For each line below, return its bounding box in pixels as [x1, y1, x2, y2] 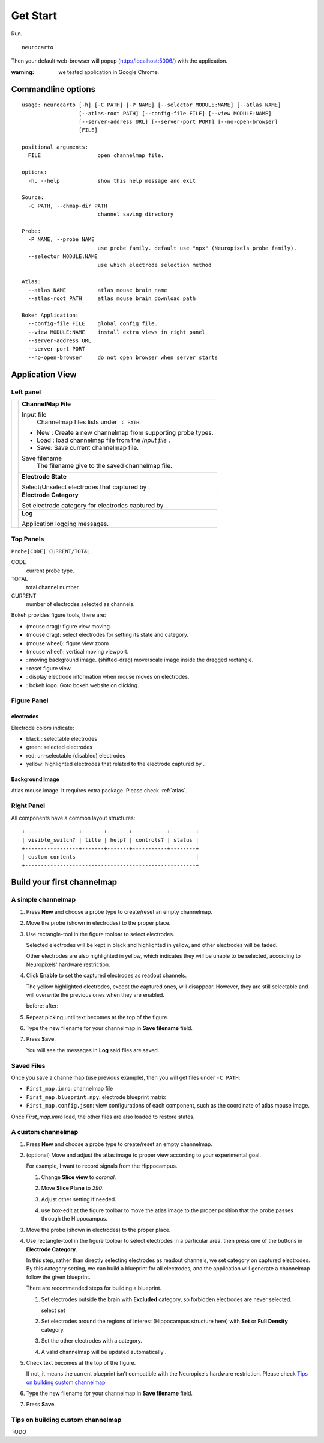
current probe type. [26, 567, 74, 574]
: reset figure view [26, 664, 71, 672]
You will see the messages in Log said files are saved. [26, 1046, 160, 1053]
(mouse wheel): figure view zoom [26, 639, 109, 646]
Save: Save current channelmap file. [37, 444, 139, 452]
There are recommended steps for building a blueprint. [26, 1284, 162, 1292]
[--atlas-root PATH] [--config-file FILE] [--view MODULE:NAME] [78, 110, 272, 117]
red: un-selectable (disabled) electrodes [26, 752, 126, 759]
